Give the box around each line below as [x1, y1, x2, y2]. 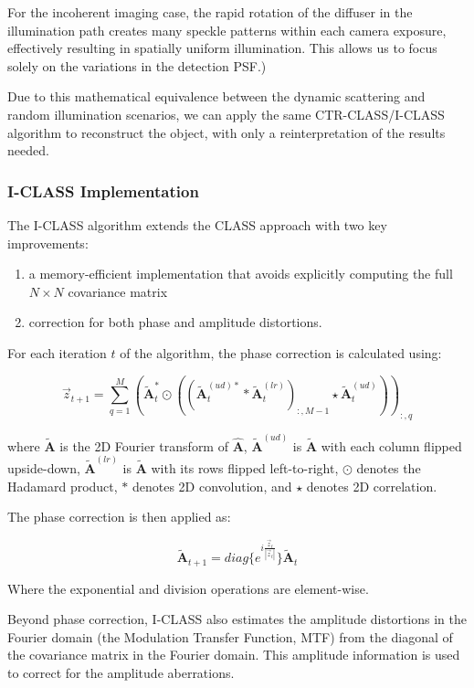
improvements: [7, 233, 89, 252]
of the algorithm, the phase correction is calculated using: [120, 343, 442, 362]
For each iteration [7, 343, 107, 362]
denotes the [356, 458, 421, 477]
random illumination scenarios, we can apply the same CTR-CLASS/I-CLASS [7, 104, 445, 123]
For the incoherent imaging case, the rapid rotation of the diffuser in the [7, 3, 413, 21]
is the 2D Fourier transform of [59, 436, 228, 455]
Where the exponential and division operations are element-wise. [7, 578, 369, 598]
